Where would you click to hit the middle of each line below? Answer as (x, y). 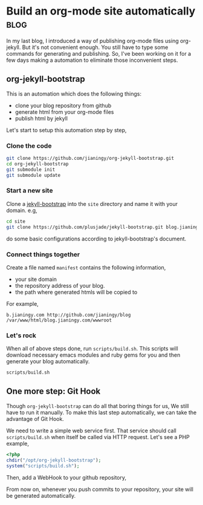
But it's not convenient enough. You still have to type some (95, 47)
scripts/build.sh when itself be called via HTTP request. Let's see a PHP (98, 437)
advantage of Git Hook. (35, 418)
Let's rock (21, 335)
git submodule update (34, 175)
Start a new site (30, 191)
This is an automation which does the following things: (74, 94)
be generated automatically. (41, 495)
